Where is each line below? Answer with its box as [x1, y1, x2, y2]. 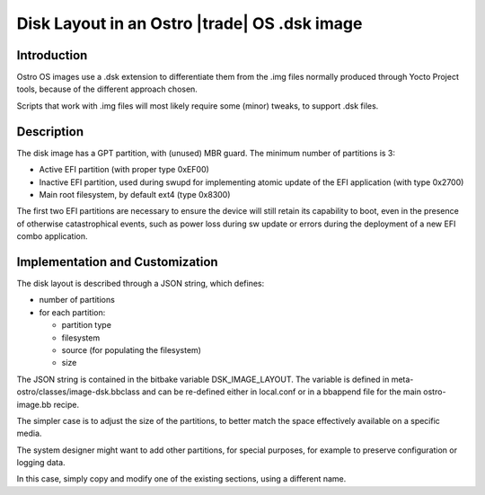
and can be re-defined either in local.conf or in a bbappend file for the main [141, 386, 422, 397]
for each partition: [39, 306, 106, 318]
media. [16, 428, 42, 439]
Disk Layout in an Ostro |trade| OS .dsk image [16, 13, 363, 33]
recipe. [53, 399, 80, 410]
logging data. [16, 457, 66, 468]
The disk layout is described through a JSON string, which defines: [16, 278, 265, 288]
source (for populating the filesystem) [61, 344, 202, 355]
